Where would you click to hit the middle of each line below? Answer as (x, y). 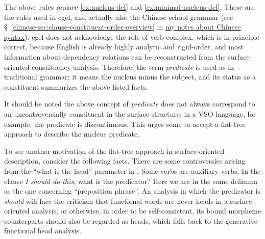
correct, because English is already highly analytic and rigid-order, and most (124, 47)
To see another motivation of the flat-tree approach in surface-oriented (114, 151)
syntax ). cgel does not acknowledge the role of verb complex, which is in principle (132, 36)
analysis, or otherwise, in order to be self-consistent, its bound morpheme (147, 211)
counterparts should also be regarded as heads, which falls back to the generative (131, 220)
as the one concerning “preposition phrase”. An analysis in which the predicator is (132, 191)
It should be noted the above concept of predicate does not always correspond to (130, 104)
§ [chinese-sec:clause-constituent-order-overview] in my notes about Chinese (123, 27)
